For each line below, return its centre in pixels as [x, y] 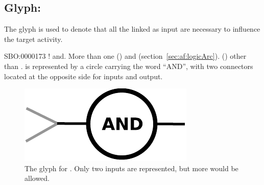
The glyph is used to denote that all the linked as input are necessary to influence [132, 29]
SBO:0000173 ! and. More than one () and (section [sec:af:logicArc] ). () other [125, 56]
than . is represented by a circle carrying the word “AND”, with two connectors [129, 66]
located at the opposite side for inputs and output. [83, 76]
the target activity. [33, 39]
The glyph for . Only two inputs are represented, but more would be [131, 168]
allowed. [37, 178]
